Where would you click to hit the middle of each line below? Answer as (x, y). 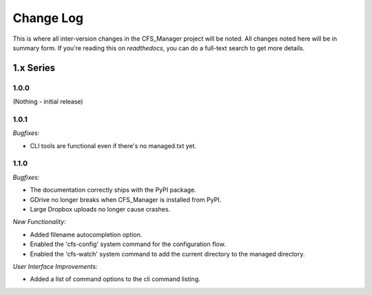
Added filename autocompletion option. (86, 234)
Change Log (48, 18)
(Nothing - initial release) (48, 102)
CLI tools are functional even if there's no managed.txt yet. (113, 145)
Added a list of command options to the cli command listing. (115, 279)
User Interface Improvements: (55, 266)
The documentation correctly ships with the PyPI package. (113, 190)
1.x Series (34, 68)
